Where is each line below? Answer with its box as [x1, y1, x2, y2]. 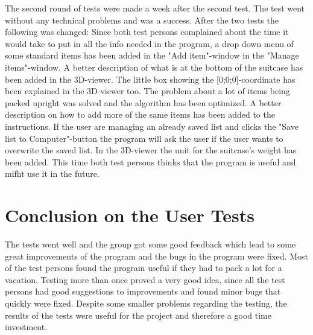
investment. [5, 321, 48, 333]
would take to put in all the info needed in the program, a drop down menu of [5, 37, 294, 49]
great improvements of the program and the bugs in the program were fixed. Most [5, 249, 308, 262]
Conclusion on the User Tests [5, 203, 255, 228]
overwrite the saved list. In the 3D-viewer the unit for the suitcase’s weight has [5, 144, 297, 156]
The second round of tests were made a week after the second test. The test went [5, 2, 305, 14]
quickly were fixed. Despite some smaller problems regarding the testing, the [5, 297, 287, 309]
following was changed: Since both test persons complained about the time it [5, 25, 289, 38]
